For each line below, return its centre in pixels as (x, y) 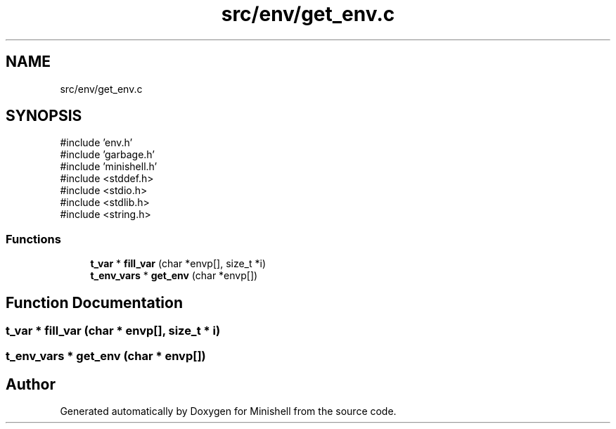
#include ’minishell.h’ (109, 167)
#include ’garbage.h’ (107, 155)
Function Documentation (94, 302)
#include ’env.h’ (96, 143)
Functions (33, 239)
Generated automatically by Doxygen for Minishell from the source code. (228, 411)
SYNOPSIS (44, 116)
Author (31, 384)
